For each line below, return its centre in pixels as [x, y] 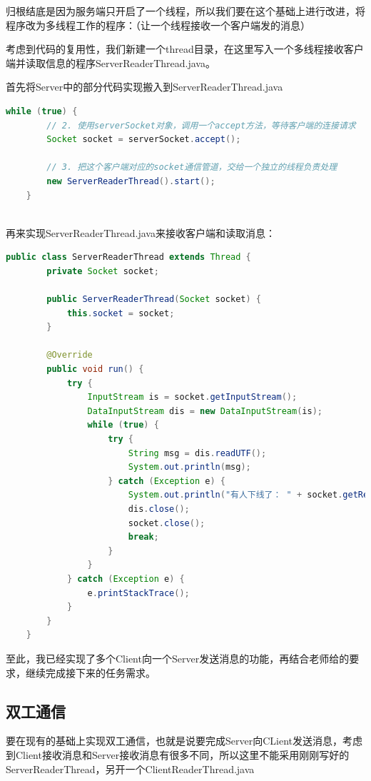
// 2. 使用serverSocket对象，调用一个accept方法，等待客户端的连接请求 [201, 125]
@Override [70, 355]
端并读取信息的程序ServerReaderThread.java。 [111, 62]
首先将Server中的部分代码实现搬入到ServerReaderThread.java [144, 87]
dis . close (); [159, 509]
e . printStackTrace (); [138, 593]
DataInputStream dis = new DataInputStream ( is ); [205, 411]
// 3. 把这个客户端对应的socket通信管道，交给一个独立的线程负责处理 [192, 167]
